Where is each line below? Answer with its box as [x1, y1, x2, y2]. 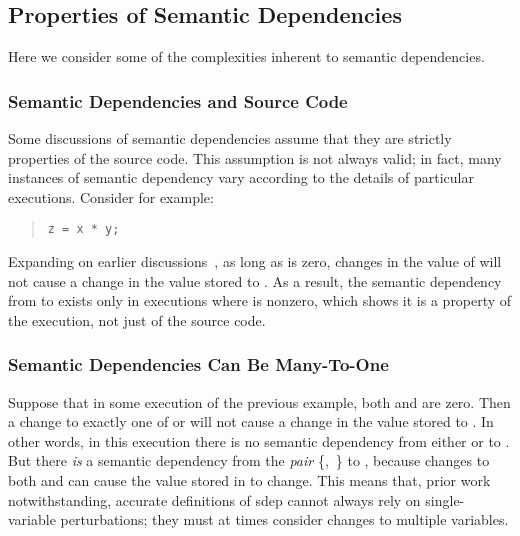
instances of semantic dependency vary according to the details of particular [8, 167, 474, 188]
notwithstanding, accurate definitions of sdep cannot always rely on [8, 489, 421, 510]
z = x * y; [47, 222, 120, 237]
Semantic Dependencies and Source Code [8, 88, 348, 113]
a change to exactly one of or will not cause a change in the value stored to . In [8, 411, 494, 432]
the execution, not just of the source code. [8, 309, 266, 330]
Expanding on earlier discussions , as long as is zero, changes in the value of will [8, 251, 502, 272]
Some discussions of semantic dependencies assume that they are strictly [8, 128, 452, 149]
